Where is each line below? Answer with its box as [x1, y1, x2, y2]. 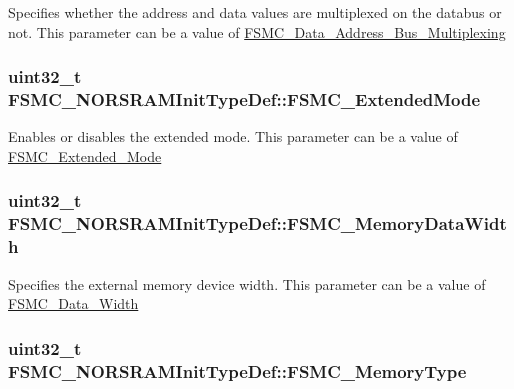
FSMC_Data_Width [8, 293, 139, 314]
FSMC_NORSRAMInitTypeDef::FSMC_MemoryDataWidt [8, 211, 507, 236]
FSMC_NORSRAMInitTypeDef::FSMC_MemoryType [8, 358, 467, 383]
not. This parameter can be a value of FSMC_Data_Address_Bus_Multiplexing [8, 21, 506, 42]
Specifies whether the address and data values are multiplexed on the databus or [8, 2, 502, 22]
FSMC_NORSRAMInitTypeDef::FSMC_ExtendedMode [8, 87, 481, 112]
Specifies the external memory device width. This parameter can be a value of [8, 273, 486, 294]
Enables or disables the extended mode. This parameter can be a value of [8, 126, 458, 147]
